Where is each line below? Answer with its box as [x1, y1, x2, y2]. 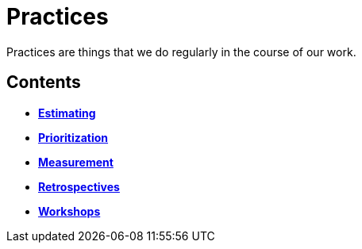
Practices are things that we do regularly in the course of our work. [6, 44, 356, 59]
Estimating [38, 105, 96, 120]
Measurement [38, 155, 114, 169]
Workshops [38, 204, 101, 218]
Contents [6, 72, 81, 93]
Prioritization [38, 130, 109, 144]
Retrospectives [38, 179, 120, 193]
